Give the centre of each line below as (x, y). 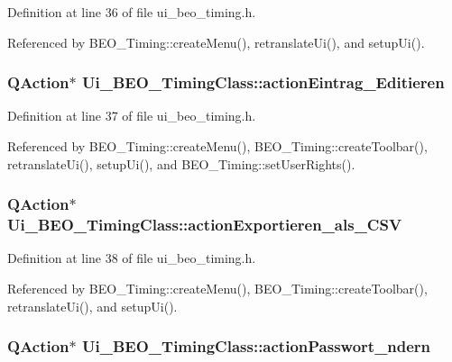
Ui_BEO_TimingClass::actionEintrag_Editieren (263, 82)
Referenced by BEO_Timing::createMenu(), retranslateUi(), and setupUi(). (216, 42)
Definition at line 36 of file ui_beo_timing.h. (132, 12)
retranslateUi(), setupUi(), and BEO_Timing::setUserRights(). (181, 163)
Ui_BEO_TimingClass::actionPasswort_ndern (257, 346)
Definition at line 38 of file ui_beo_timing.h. (132, 258)
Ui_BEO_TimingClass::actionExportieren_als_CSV (205, 225)
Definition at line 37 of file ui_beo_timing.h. (132, 116)
